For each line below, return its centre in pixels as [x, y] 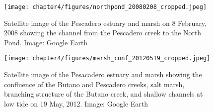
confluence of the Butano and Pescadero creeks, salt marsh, [94, 84]
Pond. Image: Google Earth [46, 42]
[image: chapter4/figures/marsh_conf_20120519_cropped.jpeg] [107, 58]
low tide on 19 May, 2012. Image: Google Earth [76, 103]
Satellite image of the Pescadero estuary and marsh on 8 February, [105, 23]
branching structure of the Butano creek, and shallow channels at [104, 94]
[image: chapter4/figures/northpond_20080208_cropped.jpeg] [106, 7]
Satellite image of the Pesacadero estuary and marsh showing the [103, 74]
